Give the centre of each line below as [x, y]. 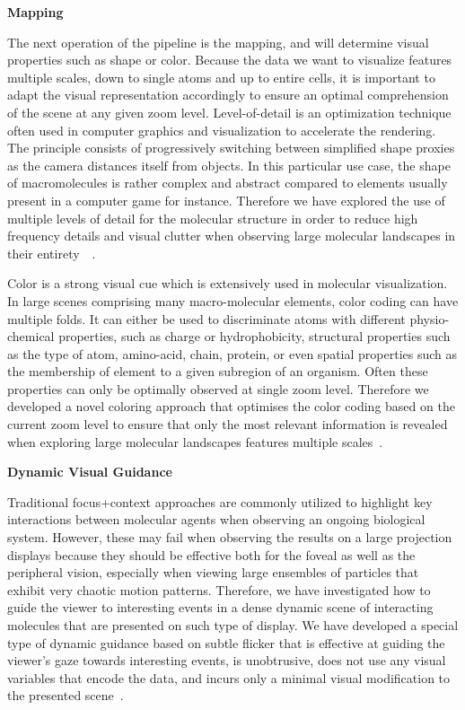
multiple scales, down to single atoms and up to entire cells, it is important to [221, 77]
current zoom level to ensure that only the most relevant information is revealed [228, 424]
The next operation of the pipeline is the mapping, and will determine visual [218, 42]
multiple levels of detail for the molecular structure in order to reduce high [213, 218]
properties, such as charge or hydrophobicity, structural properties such [254, 336]
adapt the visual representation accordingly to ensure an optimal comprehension [228, 95]
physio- [430, 318]
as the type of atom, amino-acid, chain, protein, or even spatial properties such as [232, 353]
